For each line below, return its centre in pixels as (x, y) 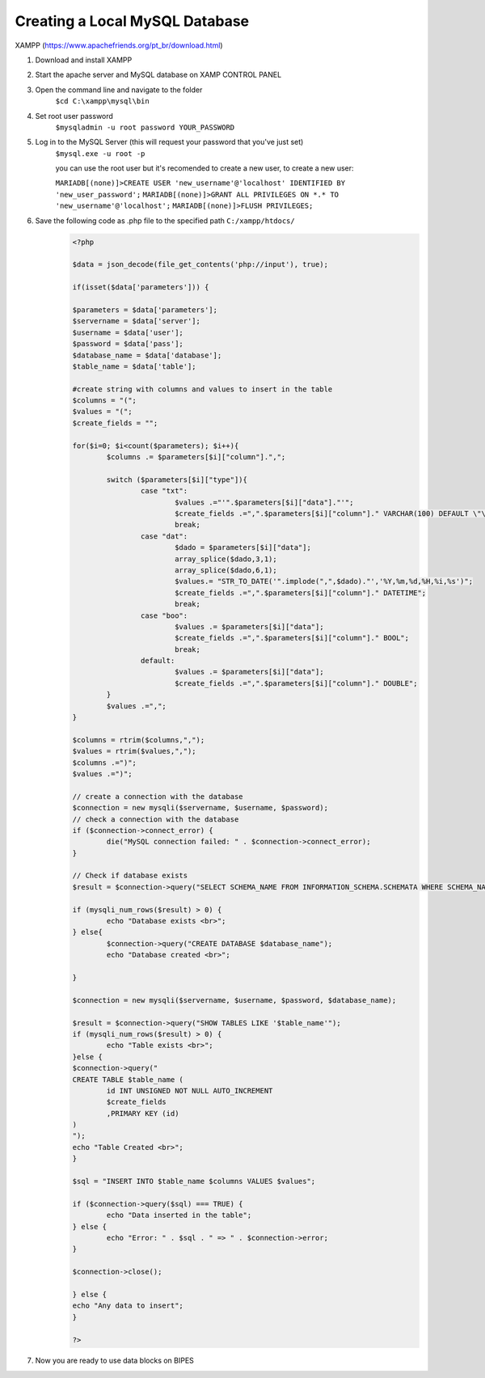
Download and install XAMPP (84, 60)
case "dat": (164, 536)
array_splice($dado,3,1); (226, 559)
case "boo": (164, 615)
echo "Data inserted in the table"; (179, 1215)
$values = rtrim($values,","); (135, 751)
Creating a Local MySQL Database (132, 21)
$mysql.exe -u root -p (100, 153)
